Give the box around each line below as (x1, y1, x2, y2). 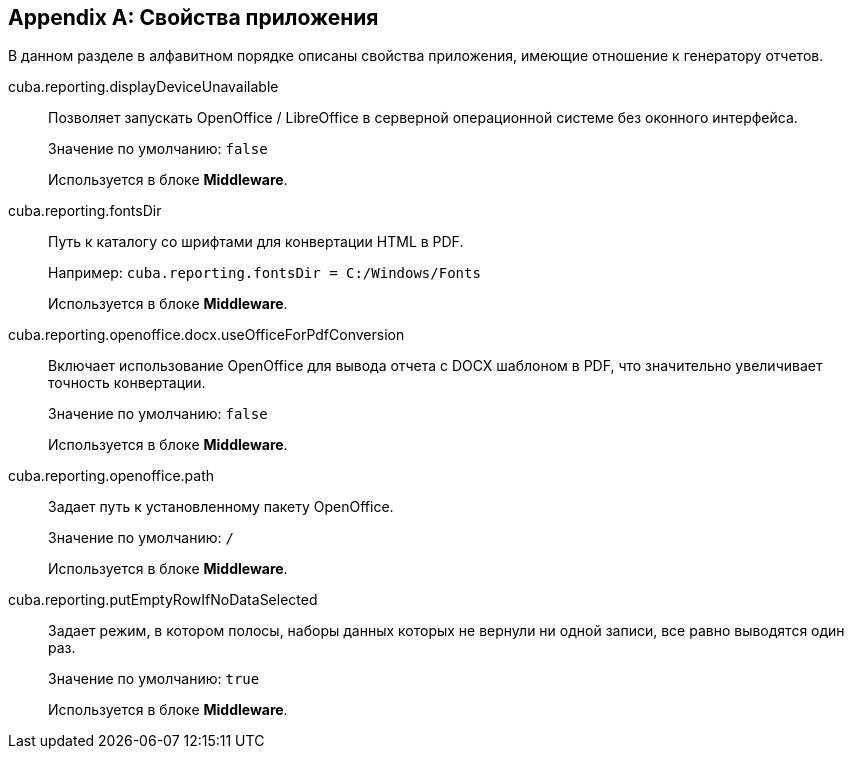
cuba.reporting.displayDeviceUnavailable (8, 78, 279, 96)
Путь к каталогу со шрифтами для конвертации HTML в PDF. (48, 233, 464, 251)
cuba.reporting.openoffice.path (8, 467, 215, 485)
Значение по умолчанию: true (48, 670, 260, 688)
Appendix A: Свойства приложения (8, 5, 379, 30)
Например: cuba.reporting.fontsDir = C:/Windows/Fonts (48, 264, 481, 282)
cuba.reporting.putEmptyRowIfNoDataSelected (8, 591, 318, 609)
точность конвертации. (48, 374, 206, 392)
